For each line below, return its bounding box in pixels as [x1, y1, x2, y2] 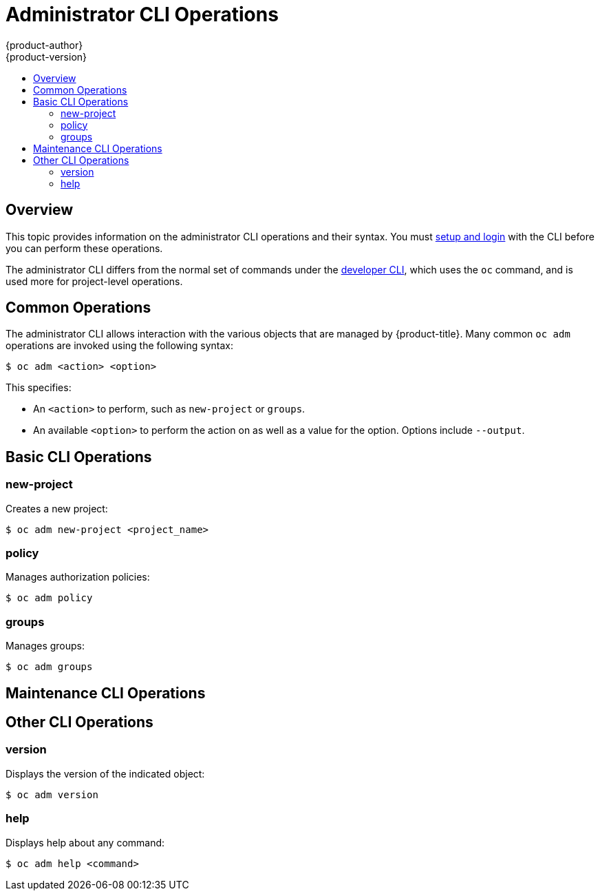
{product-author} [6, 39, 83, 51]
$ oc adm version [6, 789, 98, 800]
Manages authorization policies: [6, 571, 150, 583]
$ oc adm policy [6, 592, 93, 604]
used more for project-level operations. [6, 275, 183, 287]
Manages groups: [6, 640, 85, 652]
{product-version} [6, 50, 87, 63]
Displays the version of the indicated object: [6, 767, 205, 780]
